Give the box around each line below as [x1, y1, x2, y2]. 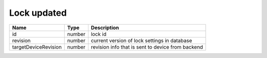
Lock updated [9, 7, 67, 18]
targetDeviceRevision [12, 43, 62, 50]
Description [90, 24, 119, 31]
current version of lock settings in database [90, 37, 192, 44]
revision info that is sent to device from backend [90, 43, 203, 50]
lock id [90, 30, 106, 37]
